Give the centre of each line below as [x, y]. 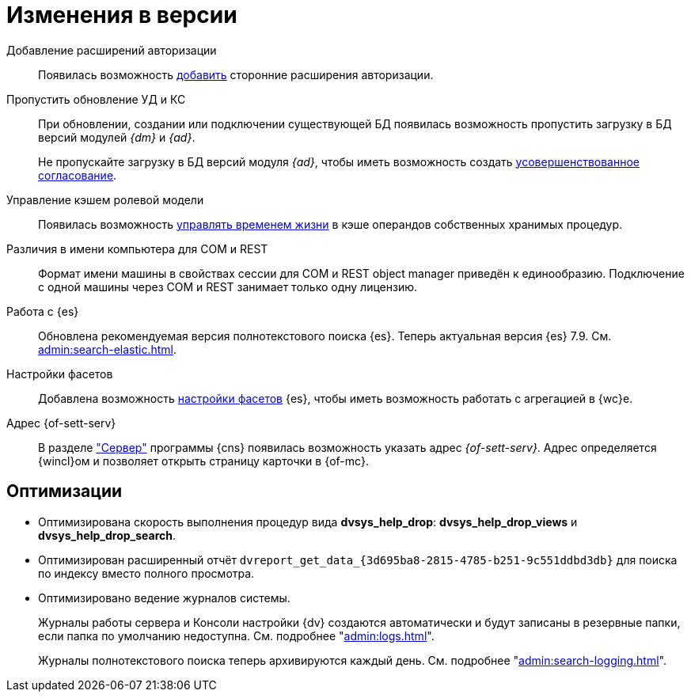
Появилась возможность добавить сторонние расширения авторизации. [236, 74]
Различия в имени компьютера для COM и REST [137, 248]
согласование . [78, 175]
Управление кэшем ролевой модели [105, 199]
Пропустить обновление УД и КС [96, 99]
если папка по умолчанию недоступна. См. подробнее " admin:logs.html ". [236, 635]
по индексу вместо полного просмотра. [146, 573]
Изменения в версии [122, 15]
